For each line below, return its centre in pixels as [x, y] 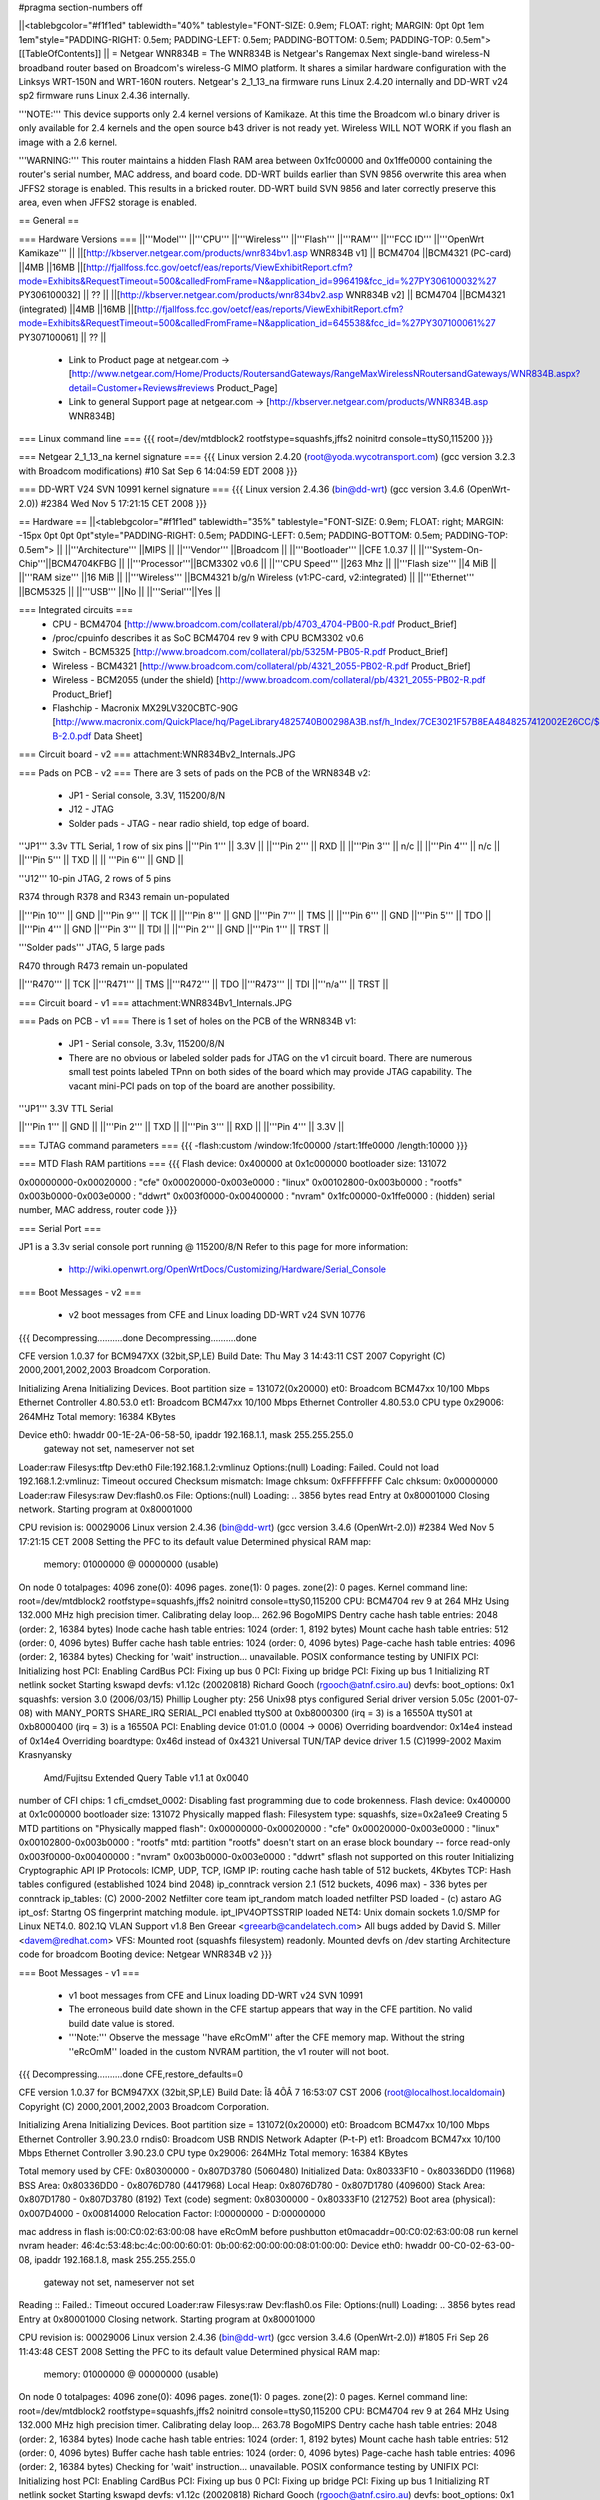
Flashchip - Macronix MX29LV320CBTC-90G [145, 707]
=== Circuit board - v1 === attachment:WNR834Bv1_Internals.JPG [155, 1002]
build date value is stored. [121, 2023]
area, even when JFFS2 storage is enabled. [107, 202]
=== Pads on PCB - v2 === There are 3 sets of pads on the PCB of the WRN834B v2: [194, 772]
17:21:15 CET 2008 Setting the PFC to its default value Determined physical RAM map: [195, 1541]
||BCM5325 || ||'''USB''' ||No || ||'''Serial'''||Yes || [119, 591]
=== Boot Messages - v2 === [80, 1292]
